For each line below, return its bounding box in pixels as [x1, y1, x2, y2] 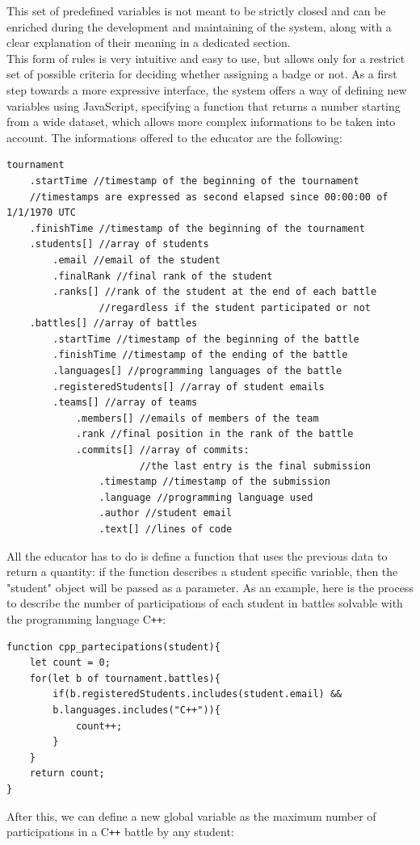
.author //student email [99, 507, 233, 519]
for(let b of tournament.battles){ [29, 672, 220, 684]
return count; [29, 767, 105, 780]
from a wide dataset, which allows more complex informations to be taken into [6, 113, 396, 130]
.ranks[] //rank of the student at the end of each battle [52, 286, 377, 298]
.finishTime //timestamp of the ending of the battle [52, 349, 348, 361]
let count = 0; [29, 657, 111, 669]
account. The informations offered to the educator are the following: [6, 128, 342, 145]
